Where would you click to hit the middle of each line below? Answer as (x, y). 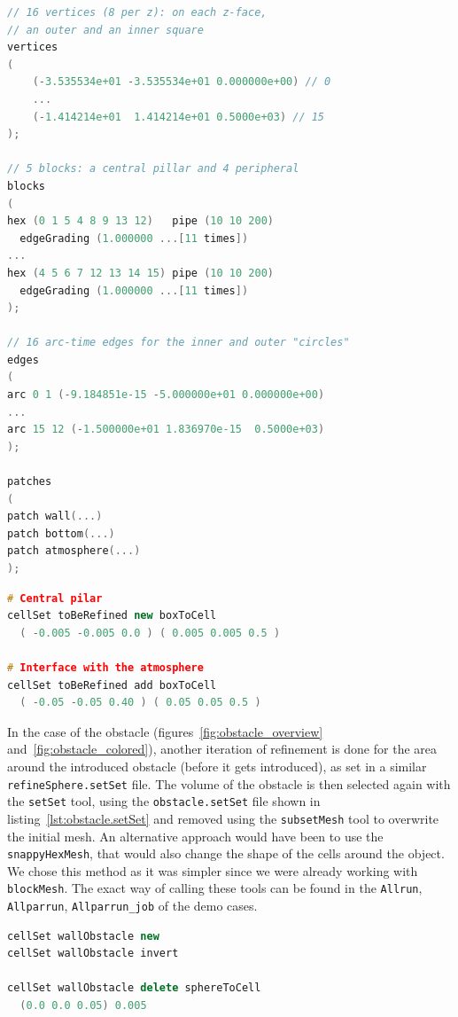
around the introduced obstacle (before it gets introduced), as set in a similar (217, 766)
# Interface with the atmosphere (105, 667)
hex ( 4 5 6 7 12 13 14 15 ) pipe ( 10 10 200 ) (140, 273)
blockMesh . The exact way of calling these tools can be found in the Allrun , (215, 888)
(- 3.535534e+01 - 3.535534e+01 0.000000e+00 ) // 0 (182, 82)
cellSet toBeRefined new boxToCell (112, 616)
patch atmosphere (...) (74, 551)
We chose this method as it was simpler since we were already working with (213, 870)
